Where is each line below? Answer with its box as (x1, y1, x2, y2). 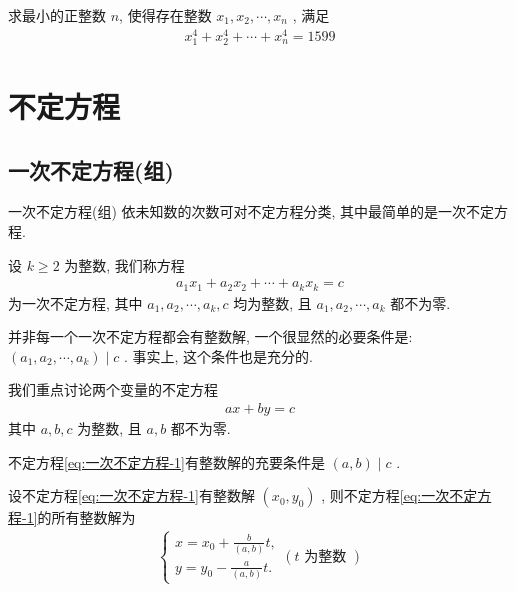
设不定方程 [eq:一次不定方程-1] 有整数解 (8, 485, 255, 506)
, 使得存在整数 (119, 5, 212, 25)
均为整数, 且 (233, 292, 312, 313)
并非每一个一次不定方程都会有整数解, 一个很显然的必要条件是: (8, 326, 413, 347)
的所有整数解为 (37, 507, 136, 528)
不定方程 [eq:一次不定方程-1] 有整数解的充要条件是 (8, 451, 325, 472)
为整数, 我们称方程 (64, 254, 185, 275)
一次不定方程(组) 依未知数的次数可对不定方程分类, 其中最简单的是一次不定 (8, 201, 495, 222)
